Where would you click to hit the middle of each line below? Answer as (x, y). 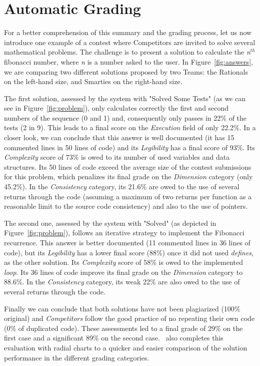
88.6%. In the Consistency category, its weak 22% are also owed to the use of (122, 282)
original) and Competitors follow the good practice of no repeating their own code (129, 318)
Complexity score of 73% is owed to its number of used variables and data (117, 157)
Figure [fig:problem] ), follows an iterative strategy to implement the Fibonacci (124, 233)
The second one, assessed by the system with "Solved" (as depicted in (110, 223)
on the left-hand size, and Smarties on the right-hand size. (93, 81)
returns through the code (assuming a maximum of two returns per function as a (128, 196)
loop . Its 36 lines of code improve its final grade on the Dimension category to (123, 272)
